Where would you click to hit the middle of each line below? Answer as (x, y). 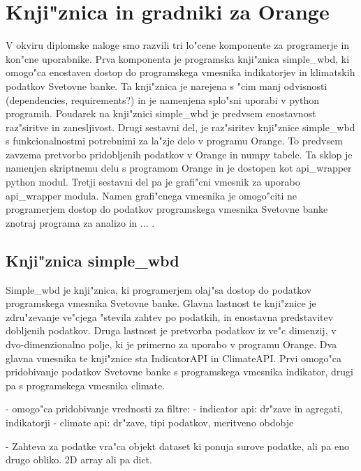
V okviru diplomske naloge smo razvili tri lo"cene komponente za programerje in (178, 45)
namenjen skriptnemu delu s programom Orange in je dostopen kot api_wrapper (179, 168)
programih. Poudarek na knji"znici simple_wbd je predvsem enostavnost (161, 113)
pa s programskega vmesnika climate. (86, 385)
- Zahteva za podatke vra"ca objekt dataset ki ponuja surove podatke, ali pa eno (177, 446)
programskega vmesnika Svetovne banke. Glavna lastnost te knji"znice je (161, 303)
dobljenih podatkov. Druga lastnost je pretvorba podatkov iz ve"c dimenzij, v (171, 330)
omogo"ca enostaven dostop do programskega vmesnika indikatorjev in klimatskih (180, 72)
